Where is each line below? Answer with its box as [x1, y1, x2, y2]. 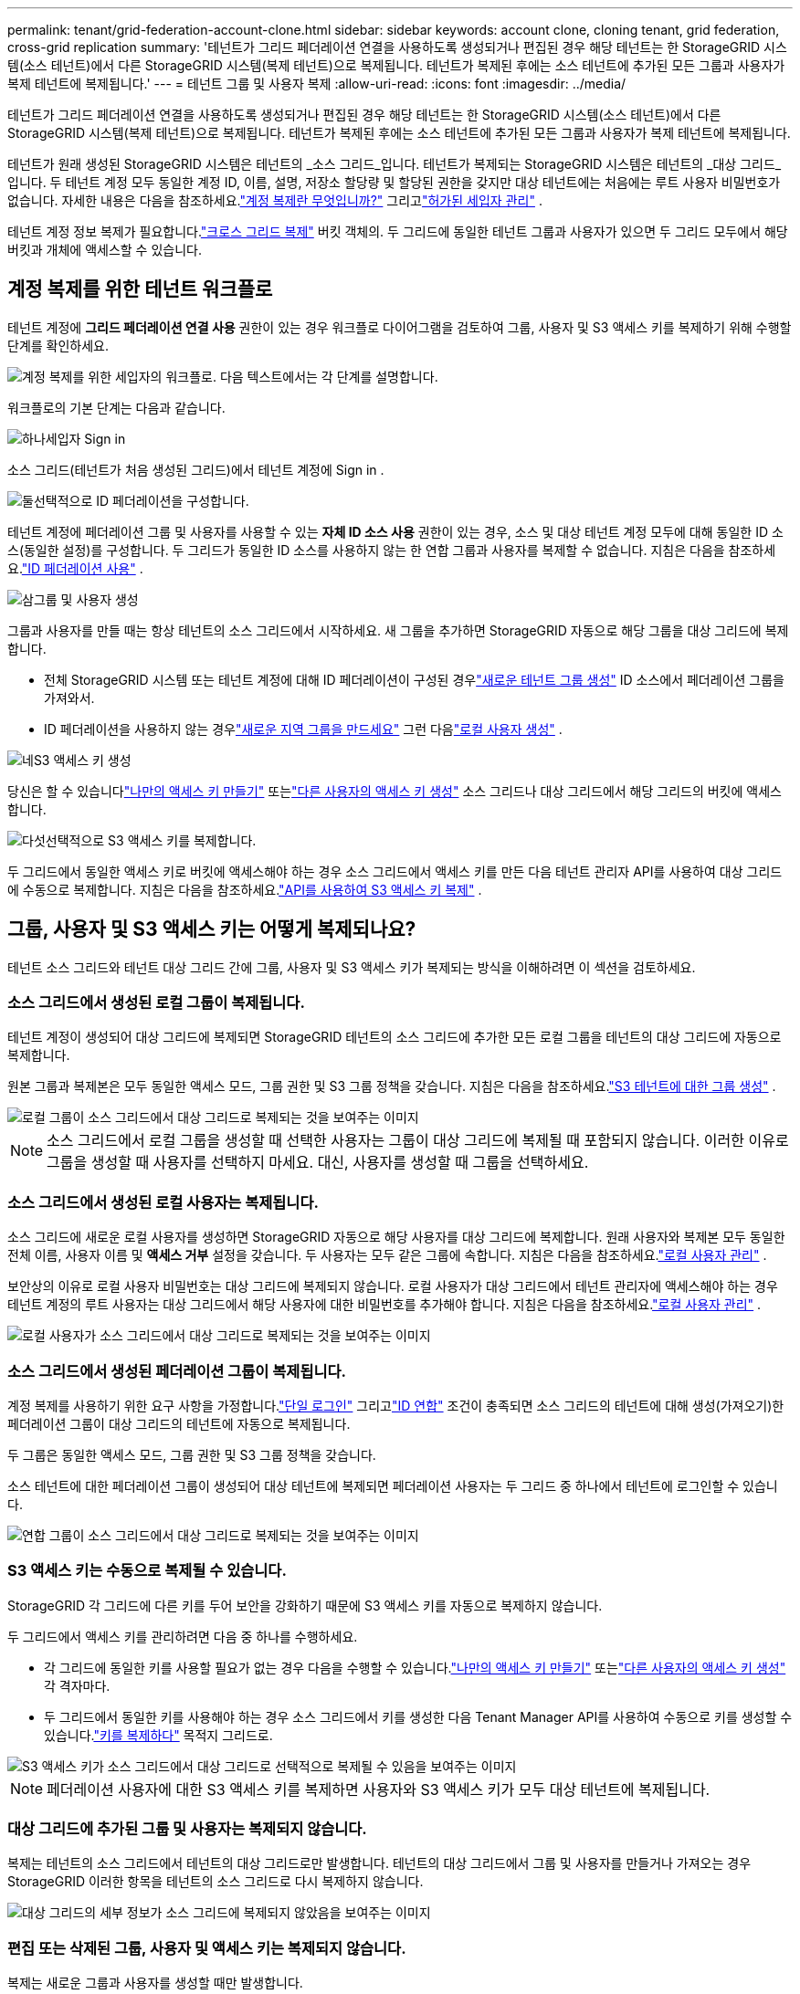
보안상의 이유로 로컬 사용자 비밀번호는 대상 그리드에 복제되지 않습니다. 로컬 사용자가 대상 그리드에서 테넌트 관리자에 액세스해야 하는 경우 [7, 1278, 778, 1295]
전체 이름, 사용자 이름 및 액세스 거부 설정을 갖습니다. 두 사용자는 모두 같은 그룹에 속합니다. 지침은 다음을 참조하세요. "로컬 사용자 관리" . [7, 1247, 767, 1264]
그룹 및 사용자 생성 [33, 591, 139, 607]
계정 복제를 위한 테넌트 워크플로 [7, 278, 273, 301]
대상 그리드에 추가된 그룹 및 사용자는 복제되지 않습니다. [7, 1820, 367, 1839]
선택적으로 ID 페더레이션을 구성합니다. [33, 492, 249, 509]
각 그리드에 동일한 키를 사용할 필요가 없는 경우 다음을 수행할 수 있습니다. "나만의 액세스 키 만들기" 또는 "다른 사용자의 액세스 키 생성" [44, 1659, 786, 1675]
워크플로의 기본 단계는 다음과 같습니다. [7, 399, 226, 415]
